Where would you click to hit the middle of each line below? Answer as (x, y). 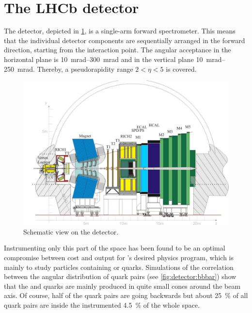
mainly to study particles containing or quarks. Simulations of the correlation (119, 267)
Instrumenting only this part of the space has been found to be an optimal (115, 248)
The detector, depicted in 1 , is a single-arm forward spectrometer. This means (120, 31)
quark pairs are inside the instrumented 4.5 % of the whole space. (102, 305)
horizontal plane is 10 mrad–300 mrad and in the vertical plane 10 (103, 59)
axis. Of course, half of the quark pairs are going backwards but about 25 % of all (126, 295)
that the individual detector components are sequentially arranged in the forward (125, 40)
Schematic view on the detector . (71, 231)
